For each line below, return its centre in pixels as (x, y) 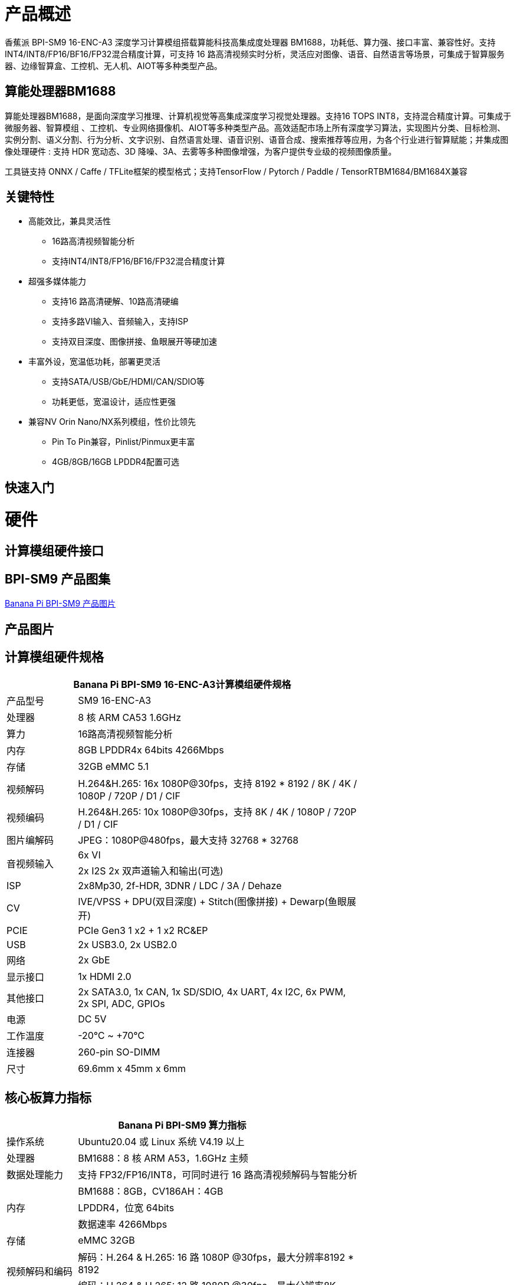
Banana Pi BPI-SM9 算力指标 (182, 1125)
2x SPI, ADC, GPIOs (121, 1004)
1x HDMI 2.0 (105, 977)
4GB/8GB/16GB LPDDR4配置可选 (116, 462)
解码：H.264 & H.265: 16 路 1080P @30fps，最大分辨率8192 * (216, 1258)
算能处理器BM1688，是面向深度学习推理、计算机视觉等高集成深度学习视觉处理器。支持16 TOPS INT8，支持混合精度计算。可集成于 (258, 116)
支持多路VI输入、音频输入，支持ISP (120, 322)
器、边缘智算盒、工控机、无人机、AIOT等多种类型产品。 (114, 65)
